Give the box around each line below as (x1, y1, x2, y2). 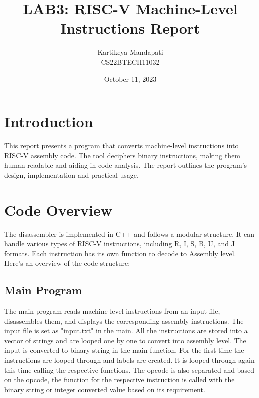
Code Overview (4, 199, 112, 220)
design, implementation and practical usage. (4, 169, 139, 180)
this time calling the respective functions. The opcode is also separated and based (4, 364, 254, 375)
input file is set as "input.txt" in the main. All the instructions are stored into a (4, 325, 248, 336)
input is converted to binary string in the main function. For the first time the (4, 345, 244, 355)
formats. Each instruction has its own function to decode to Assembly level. (4, 248, 236, 258)
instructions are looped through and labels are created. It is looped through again (4, 355, 255, 365)
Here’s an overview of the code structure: (4, 258, 130, 268)
